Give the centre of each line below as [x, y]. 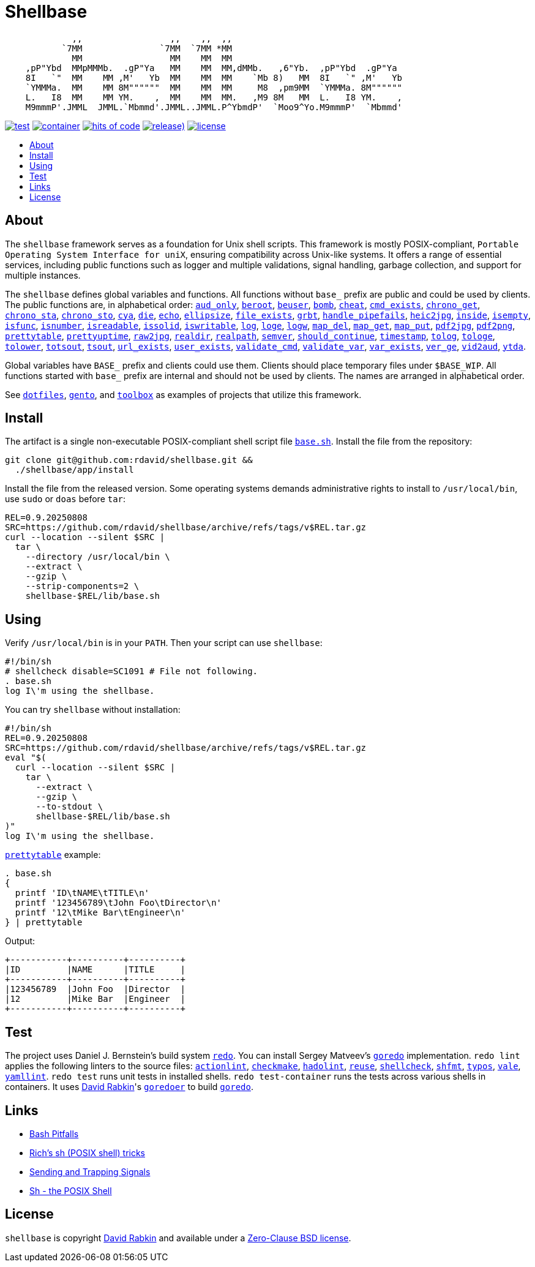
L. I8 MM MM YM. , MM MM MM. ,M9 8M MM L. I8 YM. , [214, 97]
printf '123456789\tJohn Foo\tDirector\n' [118, 903]
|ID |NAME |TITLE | [95, 970]
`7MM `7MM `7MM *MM [147, 48]
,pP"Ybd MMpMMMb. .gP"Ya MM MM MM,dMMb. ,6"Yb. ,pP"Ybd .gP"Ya [211, 68]
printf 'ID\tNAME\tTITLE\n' [82, 893]
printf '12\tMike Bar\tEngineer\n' [100, 913]
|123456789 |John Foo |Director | [95, 989]
